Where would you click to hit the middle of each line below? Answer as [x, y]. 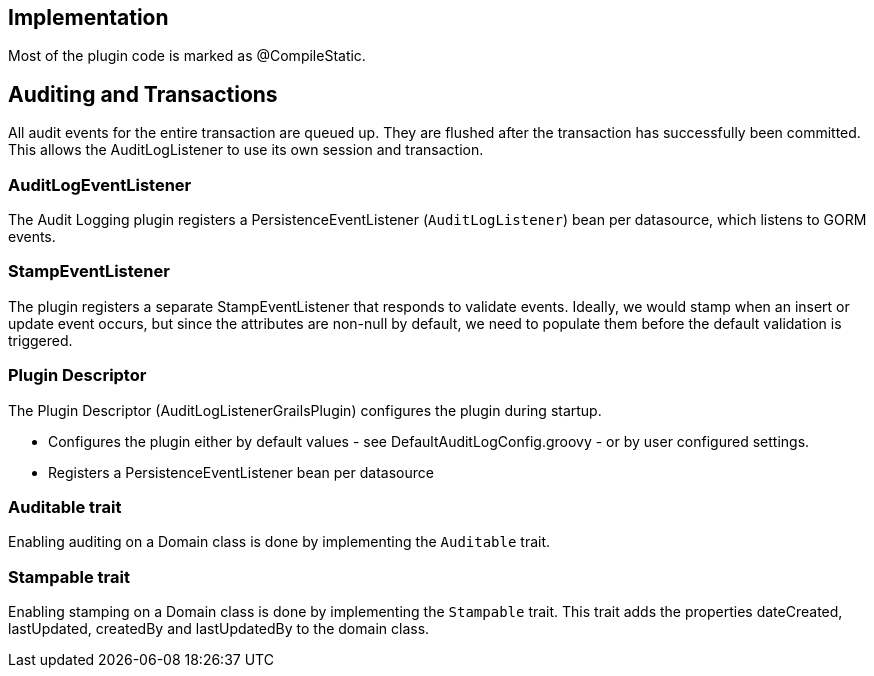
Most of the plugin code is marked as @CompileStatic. [187, 56]
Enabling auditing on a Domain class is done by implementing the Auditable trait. [279, 542]
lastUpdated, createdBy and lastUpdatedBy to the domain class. [219, 629]
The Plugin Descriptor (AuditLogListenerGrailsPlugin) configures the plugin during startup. [305, 410]
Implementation [88, 17]
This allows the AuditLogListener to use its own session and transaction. [246, 150]
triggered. [40, 340]
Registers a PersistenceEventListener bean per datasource [241, 472]
